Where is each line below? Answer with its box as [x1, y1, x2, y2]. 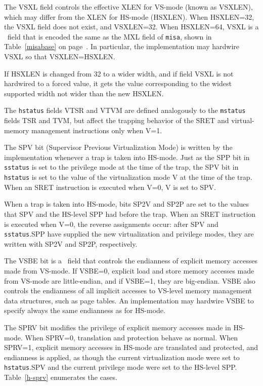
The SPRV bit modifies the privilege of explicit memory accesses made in [4, 322, 231, 332]
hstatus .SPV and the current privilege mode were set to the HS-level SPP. [4, 362, 237, 372]
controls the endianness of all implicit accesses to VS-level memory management [4, 285, 252, 296]
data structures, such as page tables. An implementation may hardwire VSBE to [4, 295, 254, 305]
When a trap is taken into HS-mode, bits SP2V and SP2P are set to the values [4, 199, 249, 209]
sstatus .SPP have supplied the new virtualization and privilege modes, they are [4, 228, 254, 239]
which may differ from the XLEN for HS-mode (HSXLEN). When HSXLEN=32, [4, 11, 254, 22]
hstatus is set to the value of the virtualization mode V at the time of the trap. [4, 172, 252, 182]
